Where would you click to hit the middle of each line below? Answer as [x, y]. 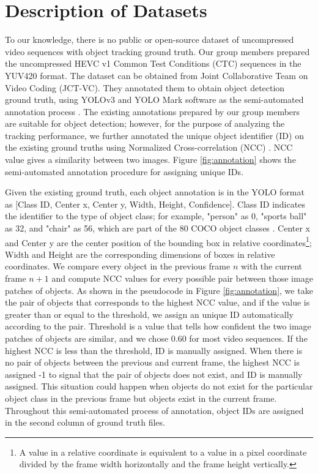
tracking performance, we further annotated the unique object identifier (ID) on [154, 135]
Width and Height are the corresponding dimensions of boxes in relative [140, 254]
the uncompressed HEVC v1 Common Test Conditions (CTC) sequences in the [153, 63]
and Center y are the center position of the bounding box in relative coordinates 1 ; [158, 241]
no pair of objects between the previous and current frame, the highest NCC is [152, 362]
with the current [271, 266]
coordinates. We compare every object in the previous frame [118, 266]
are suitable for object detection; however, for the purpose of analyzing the [145, 123]
